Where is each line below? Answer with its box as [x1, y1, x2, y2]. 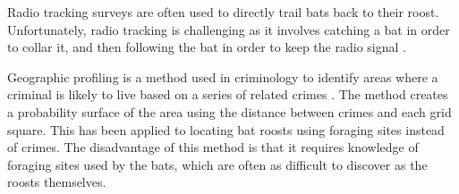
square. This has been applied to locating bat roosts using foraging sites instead [7, 120, 445, 139]
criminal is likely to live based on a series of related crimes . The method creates [7, 85, 448, 104]
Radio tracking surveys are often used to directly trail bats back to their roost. [7, 3, 439, 21]
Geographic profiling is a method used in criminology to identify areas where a [7, 67, 438, 86]
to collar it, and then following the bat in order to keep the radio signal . [7, 38, 406, 56]
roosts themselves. [7, 173, 106, 191]
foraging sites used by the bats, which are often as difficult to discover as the [7, 155, 428, 173]
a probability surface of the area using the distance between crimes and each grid [7, 102, 452, 121]
